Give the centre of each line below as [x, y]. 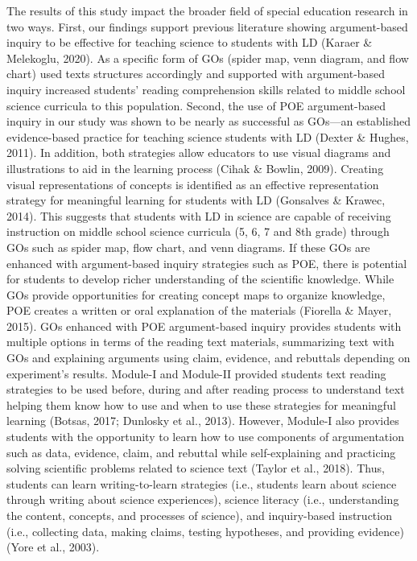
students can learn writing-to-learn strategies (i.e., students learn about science [202, 483]
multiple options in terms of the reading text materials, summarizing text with [200, 342]
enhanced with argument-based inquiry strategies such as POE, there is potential [207, 263]
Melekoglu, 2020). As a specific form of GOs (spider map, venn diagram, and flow [208, 58]
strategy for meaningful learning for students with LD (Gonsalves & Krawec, [196, 200]
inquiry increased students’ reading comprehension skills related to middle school [206, 89]
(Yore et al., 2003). [53, 547]
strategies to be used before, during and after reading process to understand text [206, 389]
